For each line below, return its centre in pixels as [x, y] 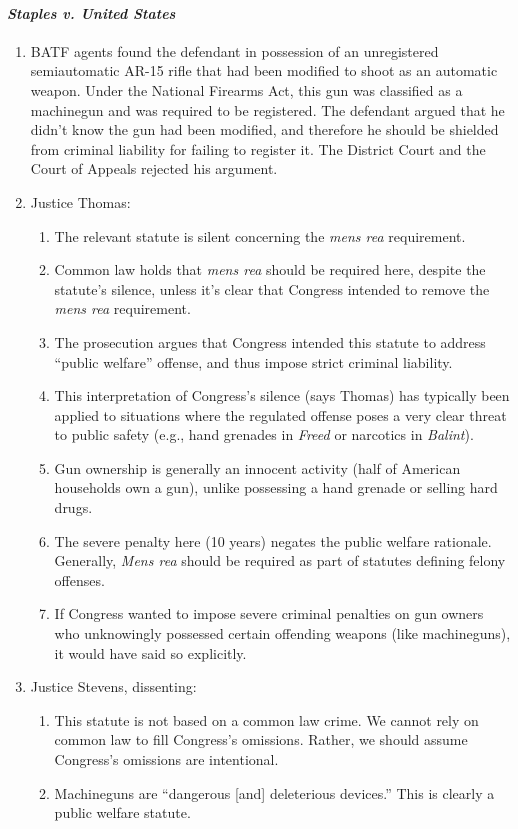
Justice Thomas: [80, 201]
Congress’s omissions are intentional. [166, 759]
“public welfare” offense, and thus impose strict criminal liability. [253, 361]
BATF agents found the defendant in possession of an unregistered [234, 50]
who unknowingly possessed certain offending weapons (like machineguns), [282, 633]
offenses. [79, 579]
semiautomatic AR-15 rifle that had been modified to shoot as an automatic [264, 70]
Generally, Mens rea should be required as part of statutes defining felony [280, 560]
